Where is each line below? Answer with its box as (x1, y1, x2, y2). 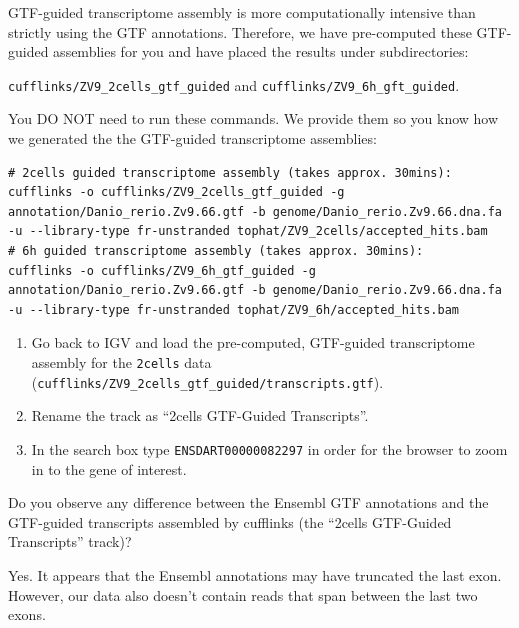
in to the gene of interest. (31, 458, 187, 479)
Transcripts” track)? (8, 531, 132, 552)
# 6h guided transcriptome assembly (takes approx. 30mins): (8, 244, 424, 258)
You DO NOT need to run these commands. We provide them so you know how (8, 108, 499, 129)
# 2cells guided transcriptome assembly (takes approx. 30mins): (8, 165, 452, 180)
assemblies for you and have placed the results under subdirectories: (53, 41, 469, 62)
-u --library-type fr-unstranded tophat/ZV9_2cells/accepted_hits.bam (8, 224, 488, 239)
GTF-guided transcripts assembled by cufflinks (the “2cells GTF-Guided (8, 511, 452, 532)
